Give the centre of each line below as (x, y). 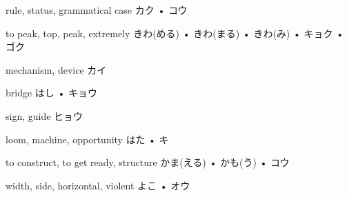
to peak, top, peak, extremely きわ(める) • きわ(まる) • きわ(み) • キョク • (175, 33)
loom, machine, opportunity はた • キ (87, 139)
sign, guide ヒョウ (44, 115)
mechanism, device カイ (56, 69)
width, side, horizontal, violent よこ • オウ (98, 185)
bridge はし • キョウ (52, 93)
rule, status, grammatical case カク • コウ (97, 10)
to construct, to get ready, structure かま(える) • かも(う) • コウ (148, 162)
